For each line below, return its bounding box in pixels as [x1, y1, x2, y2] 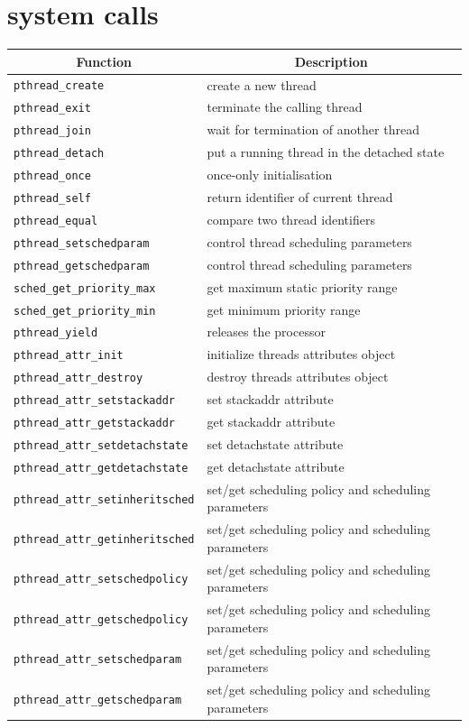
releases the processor [207, 322, 326, 341]
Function [76, 51, 132, 70]
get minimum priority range [207, 299, 361, 318]
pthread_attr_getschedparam [14, 693, 182, 706]
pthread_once [14, 170, 91, 183]
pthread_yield [14, 327, 98, 340]
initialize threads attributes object [207, 345, 396, 364]
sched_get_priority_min [14, 304, 156, 318]
